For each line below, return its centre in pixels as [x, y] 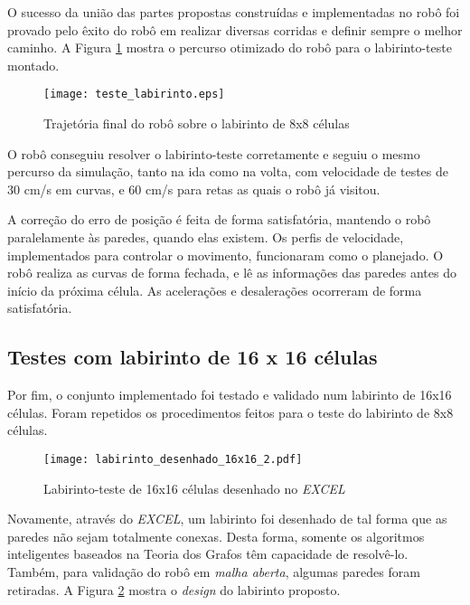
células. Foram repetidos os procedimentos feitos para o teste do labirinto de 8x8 [230, 412]
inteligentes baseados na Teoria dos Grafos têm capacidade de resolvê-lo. [208, 554]
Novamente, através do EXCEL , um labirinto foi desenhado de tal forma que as [227, 519]
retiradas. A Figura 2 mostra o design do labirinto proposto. [174, 589]
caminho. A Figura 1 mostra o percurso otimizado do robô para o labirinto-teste [230, 47]
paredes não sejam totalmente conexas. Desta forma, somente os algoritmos [216, 536]
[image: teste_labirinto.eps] [134, 95]
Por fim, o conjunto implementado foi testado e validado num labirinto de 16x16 [230, 395]
